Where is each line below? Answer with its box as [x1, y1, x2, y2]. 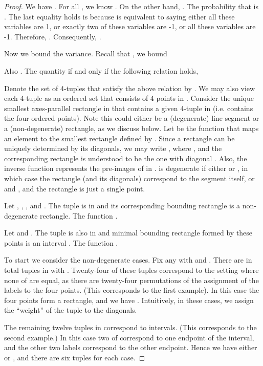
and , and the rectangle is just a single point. [4, 183, 145, 193]
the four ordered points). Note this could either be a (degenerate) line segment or [4, 113, 259, 123]
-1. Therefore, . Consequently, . [4, 31, 101, 41]
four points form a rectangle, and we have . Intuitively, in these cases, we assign [4, 294, 254, 305]
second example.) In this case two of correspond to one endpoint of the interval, [4, 332, 254, 342]
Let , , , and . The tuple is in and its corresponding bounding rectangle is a [4, 200, 240, 211]
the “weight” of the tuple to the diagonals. [4, 305, 137, 315]
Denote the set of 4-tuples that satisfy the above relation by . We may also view [4, 82, 255, 93]
